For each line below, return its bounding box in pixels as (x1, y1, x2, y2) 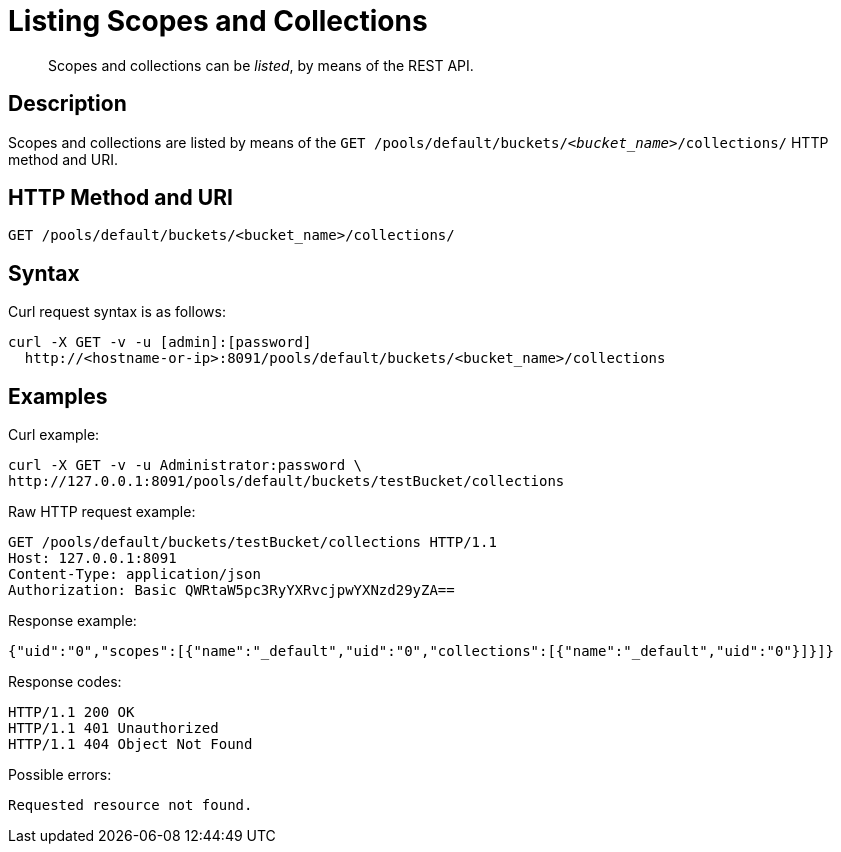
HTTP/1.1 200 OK (8, 704, 135, 721)
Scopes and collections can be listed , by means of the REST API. (48, 56, 474, 74)
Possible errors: (8, 766, 112, 784)
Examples (8, 383, 108, 409)
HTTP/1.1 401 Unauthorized (8, 720, 219, 737)
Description (8, 91, 127, 117)
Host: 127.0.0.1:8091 (8, 550, 177, 567)
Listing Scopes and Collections (8, 4, 428, 38)
